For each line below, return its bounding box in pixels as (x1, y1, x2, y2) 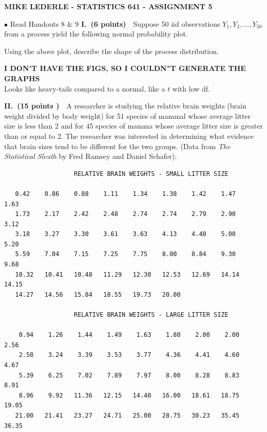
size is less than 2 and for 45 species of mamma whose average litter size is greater (4, 120, 263, 131)
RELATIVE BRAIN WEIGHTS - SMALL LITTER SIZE (74, 170, 228, 177)
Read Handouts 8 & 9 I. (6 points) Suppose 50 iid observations (10, 18, 220, 29)
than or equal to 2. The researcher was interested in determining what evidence (4, 130, 254, 141)
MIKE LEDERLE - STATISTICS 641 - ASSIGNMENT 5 (4, 1, 213, 11)
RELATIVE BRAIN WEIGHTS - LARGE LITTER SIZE (74, 311, 228, 319)
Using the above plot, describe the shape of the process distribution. (4, 45, 219, 56)
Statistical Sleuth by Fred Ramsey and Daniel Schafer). (4, 151, 177, 161)
